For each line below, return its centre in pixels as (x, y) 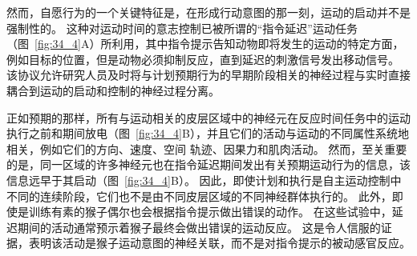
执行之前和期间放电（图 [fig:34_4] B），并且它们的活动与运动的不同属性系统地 (208, 133)
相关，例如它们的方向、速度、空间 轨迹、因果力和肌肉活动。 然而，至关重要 (207, 148)
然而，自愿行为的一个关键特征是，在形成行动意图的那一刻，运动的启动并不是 (208, 12)
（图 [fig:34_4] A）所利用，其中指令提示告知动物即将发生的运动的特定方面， (205, 44)
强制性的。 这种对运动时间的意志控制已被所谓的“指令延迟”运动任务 (182, 28)
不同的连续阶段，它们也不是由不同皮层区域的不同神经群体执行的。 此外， (199, 196)
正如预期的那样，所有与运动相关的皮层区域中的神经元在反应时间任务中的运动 (208, 117)
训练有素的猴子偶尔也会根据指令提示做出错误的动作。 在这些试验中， (210, 212)
